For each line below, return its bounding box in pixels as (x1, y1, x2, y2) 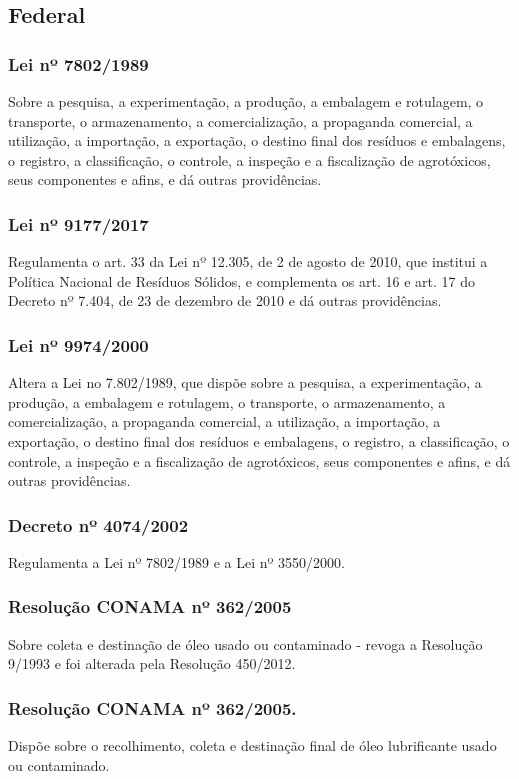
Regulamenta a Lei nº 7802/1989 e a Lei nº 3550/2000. (8, 551, 345, 572)
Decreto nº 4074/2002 (8, 512, 189, 537)
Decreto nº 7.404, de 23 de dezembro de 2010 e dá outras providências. (8, 290, 442, 311)
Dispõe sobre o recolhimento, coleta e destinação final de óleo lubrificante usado (8, 735, 497, 756)
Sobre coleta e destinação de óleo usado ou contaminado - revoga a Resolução (8, 633, 483, 654)
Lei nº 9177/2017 (8, 211, 149, 236)
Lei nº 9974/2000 (8, 332, 149, 357)
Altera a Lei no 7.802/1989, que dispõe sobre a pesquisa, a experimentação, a (8, 372, 482, 393)
